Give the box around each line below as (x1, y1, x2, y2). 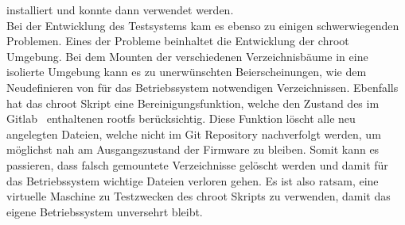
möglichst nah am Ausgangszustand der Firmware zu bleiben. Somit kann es (6, 141, 380, 158)
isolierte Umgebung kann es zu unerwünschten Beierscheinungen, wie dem (6, 63, 367, 80)
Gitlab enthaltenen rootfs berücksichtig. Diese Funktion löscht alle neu (6, 110, 356, 127)
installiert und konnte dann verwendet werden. (6, 2, 234, 17)
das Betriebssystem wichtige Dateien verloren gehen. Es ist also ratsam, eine (6, 172, 379, 189)
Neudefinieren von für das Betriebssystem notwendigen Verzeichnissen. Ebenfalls (6, 78, 399, 95)
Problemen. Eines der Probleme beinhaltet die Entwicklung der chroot (6, 32, 349, 49)
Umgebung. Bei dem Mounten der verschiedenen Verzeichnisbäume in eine (6, 48, 368, 64)
